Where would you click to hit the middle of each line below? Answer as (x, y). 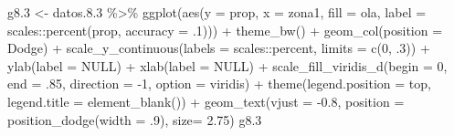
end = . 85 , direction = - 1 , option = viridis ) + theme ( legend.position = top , (219, 84)
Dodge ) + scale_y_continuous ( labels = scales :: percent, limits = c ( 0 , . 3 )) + (219, 48)
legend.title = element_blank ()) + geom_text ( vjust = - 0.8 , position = (206, 101)
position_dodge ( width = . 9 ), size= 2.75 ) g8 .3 (135, 119)
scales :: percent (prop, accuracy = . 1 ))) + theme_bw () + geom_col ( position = (225, 30)
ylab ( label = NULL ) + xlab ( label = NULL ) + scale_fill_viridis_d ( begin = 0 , (227, 65)
